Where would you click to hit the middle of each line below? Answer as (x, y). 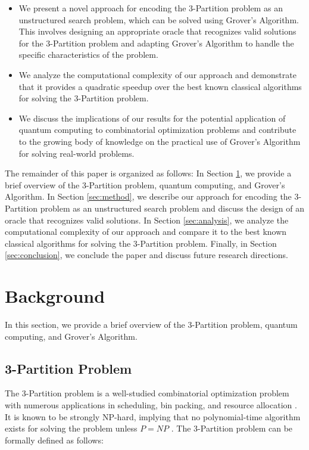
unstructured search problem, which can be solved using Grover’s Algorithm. (159, 19)
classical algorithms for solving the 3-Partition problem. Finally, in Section (141, 243)
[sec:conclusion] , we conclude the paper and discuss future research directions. (146, 255)
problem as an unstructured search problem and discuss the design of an (172, 208)
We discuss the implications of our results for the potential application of (152, 118)
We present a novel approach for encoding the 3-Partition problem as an (151, 8)
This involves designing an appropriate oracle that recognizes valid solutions (157, 31)
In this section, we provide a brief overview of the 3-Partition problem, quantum (151, 324)
